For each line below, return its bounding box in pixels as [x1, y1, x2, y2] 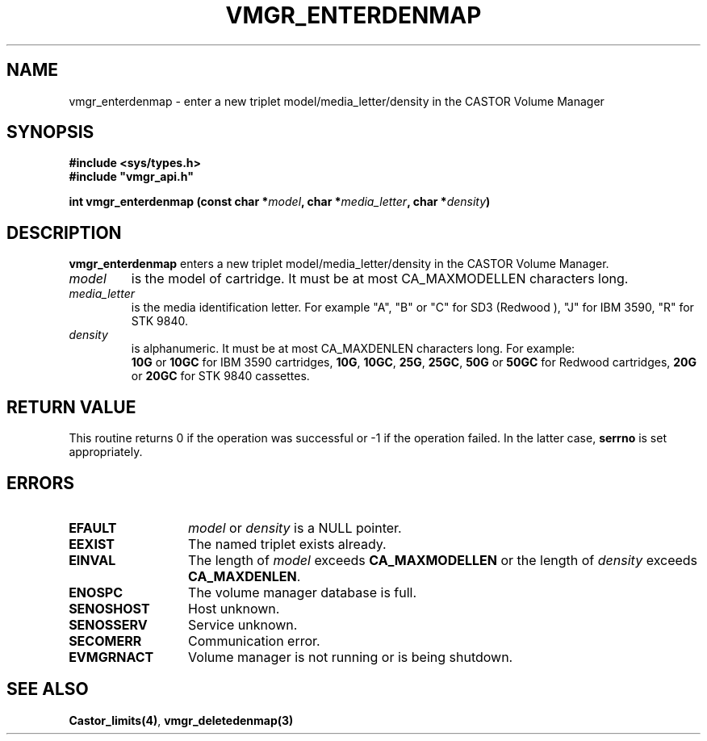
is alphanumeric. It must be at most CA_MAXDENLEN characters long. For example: [131, 341, 575, 356]
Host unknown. [188, 600, 280, 617]
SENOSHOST [69, 600, 150, 617]
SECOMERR [69, 632, 142, 649]
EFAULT [69, 519, 117, 536]
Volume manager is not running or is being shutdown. [188, 648, 513, 665]
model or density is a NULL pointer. [188, 519, 402, 536]
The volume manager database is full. [188, 584, 417, 601]
